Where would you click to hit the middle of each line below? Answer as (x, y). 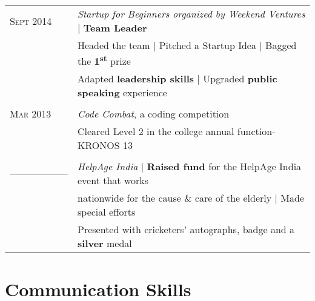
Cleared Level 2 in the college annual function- (177, 131)
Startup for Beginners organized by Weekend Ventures (191, 14)
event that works (113, 180)
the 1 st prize (104, 60)
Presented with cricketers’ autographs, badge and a (186, 230)
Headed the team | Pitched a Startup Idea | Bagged (187, 45)
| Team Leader (112, 28)
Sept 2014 (31, 21)
